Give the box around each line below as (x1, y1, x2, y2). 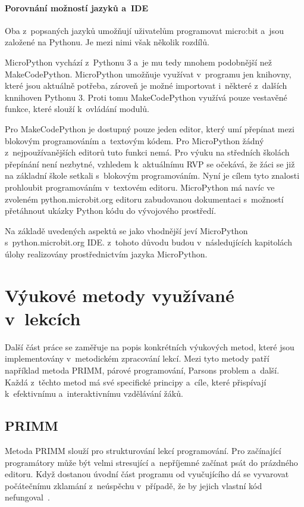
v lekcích (5, 306, 81, 330)
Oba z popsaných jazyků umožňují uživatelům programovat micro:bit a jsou (5, 24, 284, 36)
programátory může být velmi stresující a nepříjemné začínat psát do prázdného (5, 456, 298, 468)
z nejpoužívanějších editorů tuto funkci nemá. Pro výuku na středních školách (5, 146, 290, 158)
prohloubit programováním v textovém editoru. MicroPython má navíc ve (5, 181, 275, 193)
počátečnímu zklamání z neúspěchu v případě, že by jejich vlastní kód (5, 479, 262, 492)
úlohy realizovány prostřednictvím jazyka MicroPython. (5, 247, 208, 260)
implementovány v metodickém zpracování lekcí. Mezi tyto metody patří (5, 352, 269, 365)
